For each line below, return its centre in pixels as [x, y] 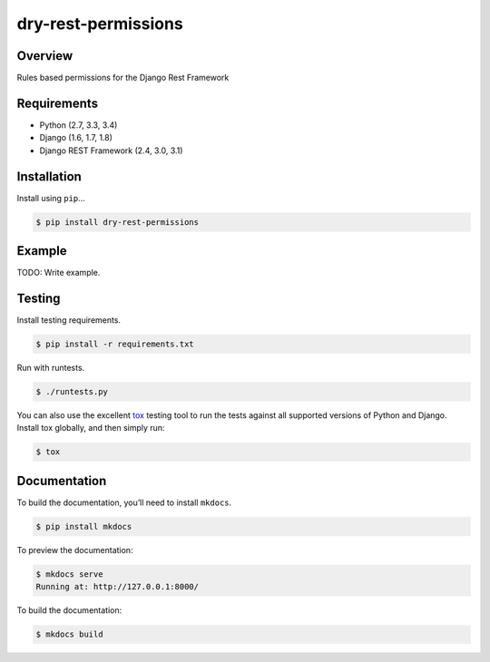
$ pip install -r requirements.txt [115, 344]
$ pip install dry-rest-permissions [118, 222]
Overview [45, 56]
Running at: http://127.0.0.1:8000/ [118, 587]
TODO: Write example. [59, 273]
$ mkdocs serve [69, 574]
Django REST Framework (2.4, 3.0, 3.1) [111, 151]
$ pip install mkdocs [84, 526]
